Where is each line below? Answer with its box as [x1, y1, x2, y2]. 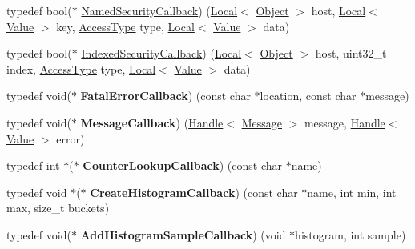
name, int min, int [307, 183, 397, 200]
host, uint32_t [315, 45, 387, 62]
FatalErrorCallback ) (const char [80, 87, 251, 104]
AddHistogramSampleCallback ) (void [80, 226, 286, 243]
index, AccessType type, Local [6, 60, 156, 77]
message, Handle [304, 114, 385, 131]
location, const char [260, 87, 357, 104]
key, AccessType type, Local [56, 18, 195, 34]
